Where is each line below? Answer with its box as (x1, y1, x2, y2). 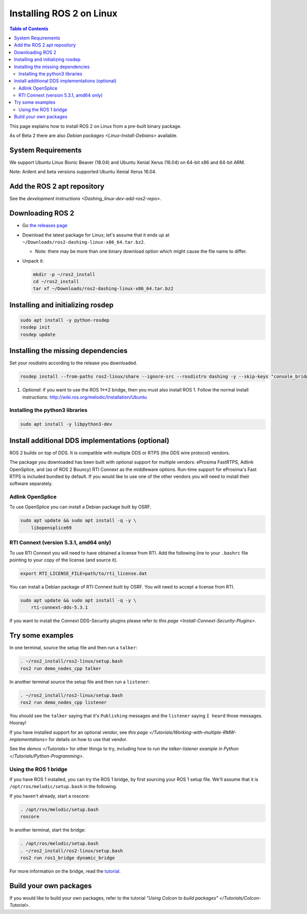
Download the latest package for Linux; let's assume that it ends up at (22, 232, 170, 238)
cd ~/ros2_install (33, 279, 79, 285)
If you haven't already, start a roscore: (9, 793, 90, 799)
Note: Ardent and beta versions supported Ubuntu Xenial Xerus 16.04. (9, 169, 157, 175)
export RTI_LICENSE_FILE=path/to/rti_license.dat (20, 571, 147, 576)
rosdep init (20, 324, 51, 330)
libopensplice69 (31, 525, 72, 531)
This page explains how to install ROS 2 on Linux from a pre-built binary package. (9, 123, 182, 129)
